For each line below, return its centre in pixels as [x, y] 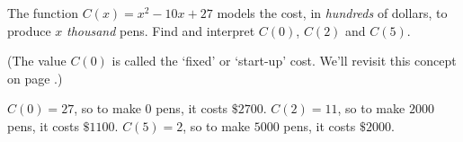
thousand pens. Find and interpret [161, 30]
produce [29, 30]
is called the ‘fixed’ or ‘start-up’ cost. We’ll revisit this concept [284, 61]
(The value [37, 61]
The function [43, 13]
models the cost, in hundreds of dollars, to [332, 13]
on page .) [35, 78]
